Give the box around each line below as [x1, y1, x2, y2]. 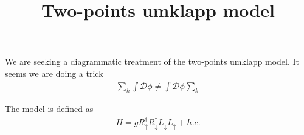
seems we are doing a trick [5, 67, 103, 79]
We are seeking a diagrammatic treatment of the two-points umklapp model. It [5, 55, 300, 68]
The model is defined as [5, 102, 94, 115]
